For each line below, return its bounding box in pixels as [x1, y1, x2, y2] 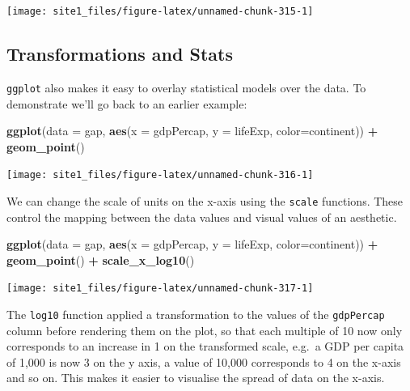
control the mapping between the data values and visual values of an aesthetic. [6, 208, 397, 225]
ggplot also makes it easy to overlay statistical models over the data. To [6, 79, 366, 96]
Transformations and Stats [6, 41, 233, 66]
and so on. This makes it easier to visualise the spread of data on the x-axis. [6, 369, 385, 386]
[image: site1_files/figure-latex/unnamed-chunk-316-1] [6, 169, 314, 181]
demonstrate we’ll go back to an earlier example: [6, 95, 247, 112]
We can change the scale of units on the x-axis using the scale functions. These [6, 192, 404, 209]
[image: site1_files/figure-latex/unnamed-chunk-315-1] [6, 6, 314, 17]
